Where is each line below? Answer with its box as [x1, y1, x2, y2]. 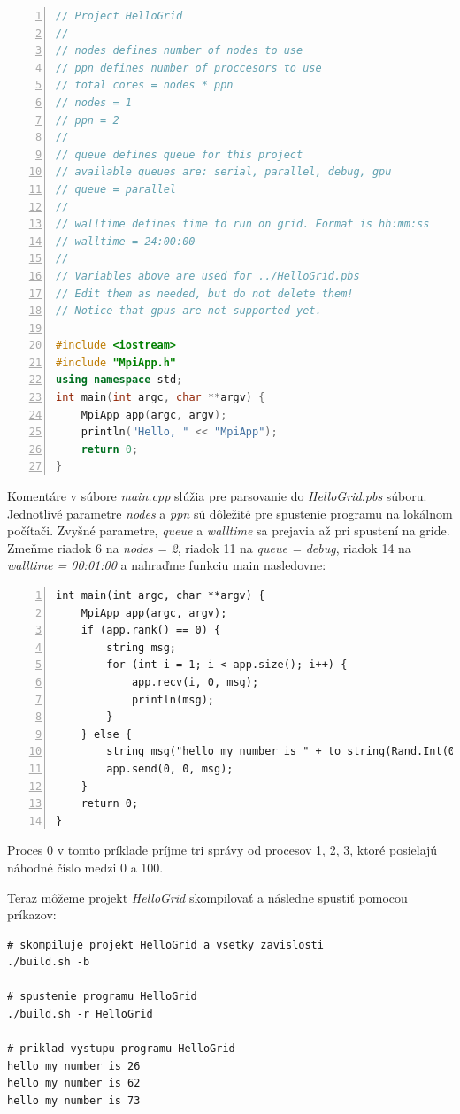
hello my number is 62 [7, 1077, 141, 1090]
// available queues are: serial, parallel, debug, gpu [56, 165, 392, 179]
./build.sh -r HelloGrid [7, 1008, 153, 1021]
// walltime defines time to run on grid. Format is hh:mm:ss [56, 218, 430, 231]
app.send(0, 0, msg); [106, 762, 234, 775]
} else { [80, 727, 132, 741]
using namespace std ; [56, 373, 183, 387]
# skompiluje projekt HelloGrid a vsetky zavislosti [7, 938, 324, 951]
